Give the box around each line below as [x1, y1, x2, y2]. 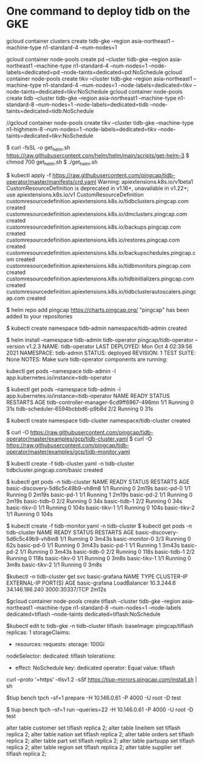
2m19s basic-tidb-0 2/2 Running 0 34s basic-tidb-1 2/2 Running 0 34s [6, 497, 182, 504]
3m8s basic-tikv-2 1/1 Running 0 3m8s [6, 561, 103, 568]
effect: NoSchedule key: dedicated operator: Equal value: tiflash [15, 664, 175, 671]
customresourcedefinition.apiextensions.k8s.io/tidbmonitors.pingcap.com [6, 262, 191, 269]
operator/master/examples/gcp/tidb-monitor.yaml [6, 448, 131, 455]
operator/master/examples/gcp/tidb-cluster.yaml [6, 435, 129, 442]
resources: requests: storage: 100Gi [15, 640, 105, 647]
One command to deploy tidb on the [6, 4, 190, 18]
